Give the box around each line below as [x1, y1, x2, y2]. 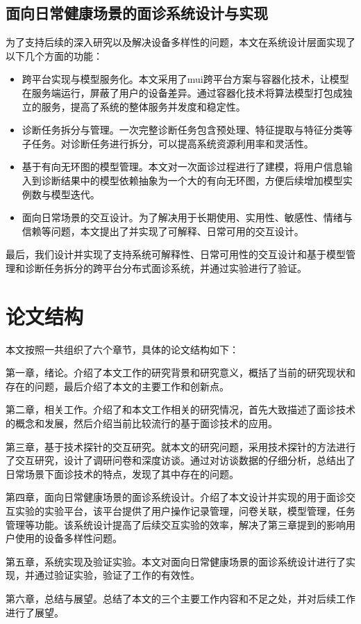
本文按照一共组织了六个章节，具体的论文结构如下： [6, 342, 239, 356]
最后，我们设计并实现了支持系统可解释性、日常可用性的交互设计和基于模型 [6, 247, 346, 262]
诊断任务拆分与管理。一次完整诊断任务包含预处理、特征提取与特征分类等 [22, 122, 353, 137]
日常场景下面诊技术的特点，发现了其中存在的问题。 [6, 466, 239, 481]
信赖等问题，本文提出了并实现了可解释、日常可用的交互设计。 [22, 223, 304, 238]
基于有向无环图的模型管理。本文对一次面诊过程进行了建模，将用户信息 [22, 159, 343, 174]
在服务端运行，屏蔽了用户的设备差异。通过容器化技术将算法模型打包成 [22, 85, 343, 99]
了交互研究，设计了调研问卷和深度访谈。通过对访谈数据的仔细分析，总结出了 [6, 453, 355, 467]
